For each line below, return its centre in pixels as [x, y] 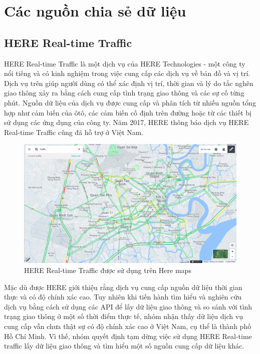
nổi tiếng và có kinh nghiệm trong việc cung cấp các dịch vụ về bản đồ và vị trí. [127, 73]
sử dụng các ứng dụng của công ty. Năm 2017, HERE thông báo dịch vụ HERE [126, 122]
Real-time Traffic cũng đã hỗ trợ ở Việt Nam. [74, 132]
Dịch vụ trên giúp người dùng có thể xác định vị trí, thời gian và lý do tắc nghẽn [129, 83]
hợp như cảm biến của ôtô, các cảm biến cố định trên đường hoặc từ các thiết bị [128, 112]
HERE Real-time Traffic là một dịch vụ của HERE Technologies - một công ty [125, 63]
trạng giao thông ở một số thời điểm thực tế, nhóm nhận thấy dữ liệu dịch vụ [123, 316]
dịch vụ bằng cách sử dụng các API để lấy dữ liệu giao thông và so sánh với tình [128, 306]
